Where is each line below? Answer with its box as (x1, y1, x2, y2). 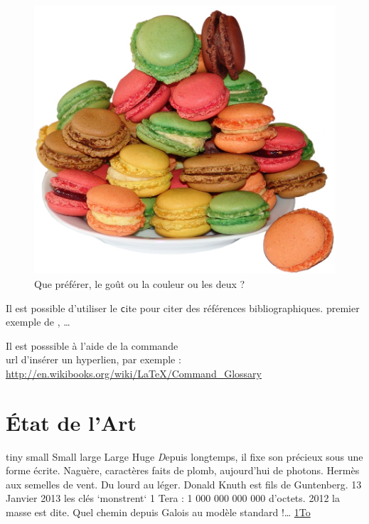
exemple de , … (6, 314, 70, 329)
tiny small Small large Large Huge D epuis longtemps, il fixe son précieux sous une (6, 449, 363, 464)
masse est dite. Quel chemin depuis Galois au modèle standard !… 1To (6, 505, 311, 520)
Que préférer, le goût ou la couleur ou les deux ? (34, 276, 245, 291)
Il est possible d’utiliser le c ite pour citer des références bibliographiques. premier (6, 300, 360, 315)
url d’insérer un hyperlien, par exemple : (6, 352, 181, 367)
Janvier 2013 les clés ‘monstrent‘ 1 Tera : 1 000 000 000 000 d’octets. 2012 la (6, 491, 340, 506)
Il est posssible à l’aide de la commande (6, 338, 178, 353)
